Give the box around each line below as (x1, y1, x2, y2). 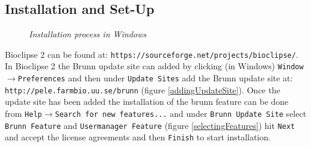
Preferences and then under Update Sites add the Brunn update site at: (17, 72, 293, 84)
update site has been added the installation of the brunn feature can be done (5, 95, 289, 108)
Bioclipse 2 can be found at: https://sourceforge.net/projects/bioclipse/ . (5, 48, 298, 60)
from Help (5, 107, 42, 120)
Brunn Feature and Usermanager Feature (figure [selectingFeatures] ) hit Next (5, 119, 295, 131)
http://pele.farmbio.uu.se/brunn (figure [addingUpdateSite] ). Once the (5, 83, 280, 96)
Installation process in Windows (29, 28, 147, 40)
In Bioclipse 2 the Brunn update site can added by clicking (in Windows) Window (5, 60, 304, 72)
